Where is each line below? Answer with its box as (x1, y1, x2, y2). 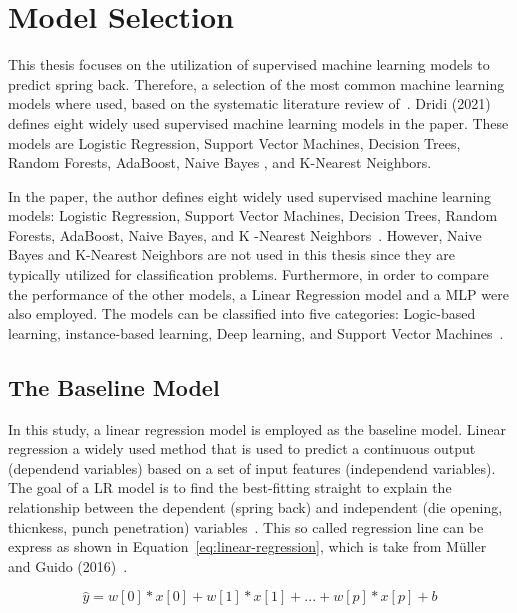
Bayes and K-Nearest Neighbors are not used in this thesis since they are (8, 244, 455, 265)
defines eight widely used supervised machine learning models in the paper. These (8, 112, 509, 133)
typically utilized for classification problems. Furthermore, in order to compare (8, 264, 489, 285)
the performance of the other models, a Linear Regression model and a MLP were (8, 283, 509, 304)
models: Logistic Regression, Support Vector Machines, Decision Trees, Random (8, 205, 498, 226)
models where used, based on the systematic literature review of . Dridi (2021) (8, 93, 491, 114)
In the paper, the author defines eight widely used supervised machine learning (8, 185, 492, 206)
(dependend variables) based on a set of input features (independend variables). (8, 457, 496, 478)
